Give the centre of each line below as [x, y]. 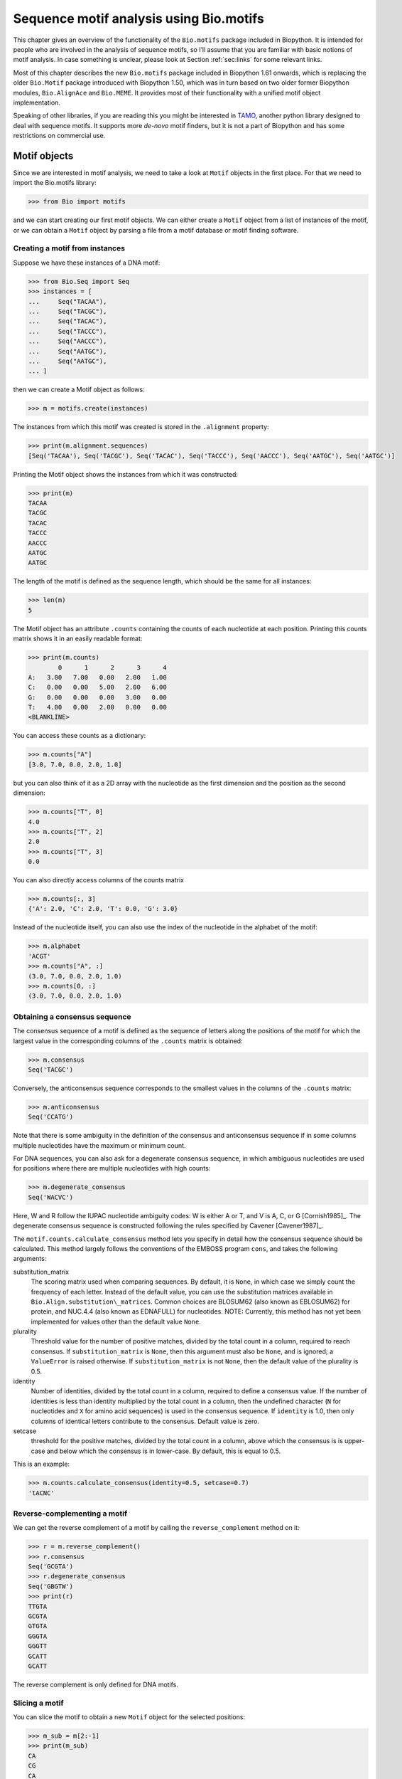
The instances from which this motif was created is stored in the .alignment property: [141, 427]
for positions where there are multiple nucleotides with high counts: [112, 1168]
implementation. [37, 102]
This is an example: [42, 1464]
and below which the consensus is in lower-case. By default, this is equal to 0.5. [163, 1451]
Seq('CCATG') [51, 1117]
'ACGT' [39, 956]
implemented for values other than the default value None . [116, 1321]
